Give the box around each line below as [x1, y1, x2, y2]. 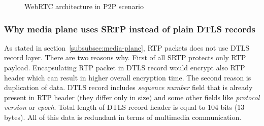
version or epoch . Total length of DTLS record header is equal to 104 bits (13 [4, 102, 245, 112]
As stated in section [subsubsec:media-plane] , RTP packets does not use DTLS [4, 42, 250, 53]
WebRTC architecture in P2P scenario [24, 1, 144, 11]
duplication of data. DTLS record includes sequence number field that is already [4, 82, 253, 93]
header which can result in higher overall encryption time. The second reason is [4, 72, 251, 82]
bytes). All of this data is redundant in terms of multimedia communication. [4, 111, 242, 122]
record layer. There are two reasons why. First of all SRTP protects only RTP [4, 52, 246, 63]
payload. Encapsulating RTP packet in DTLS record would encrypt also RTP [4, 62, 245, 72]
